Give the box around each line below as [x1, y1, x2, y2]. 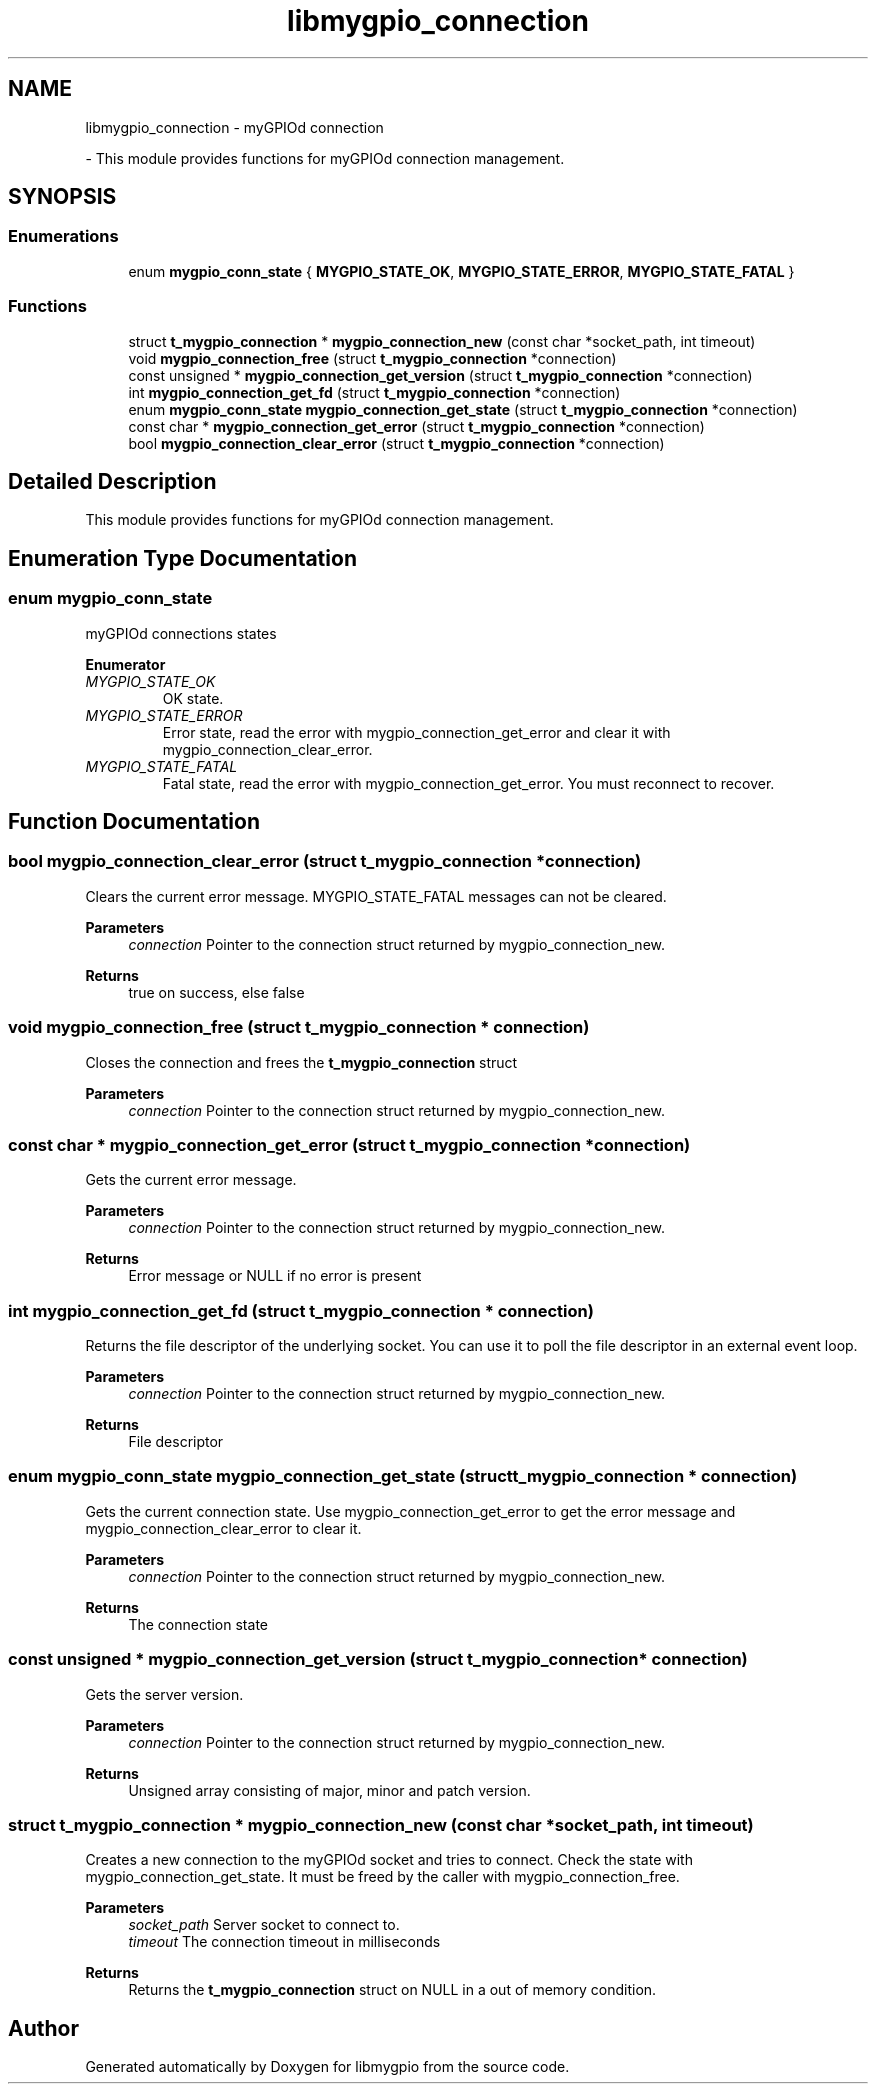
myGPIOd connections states [85, 624, 277, 642]
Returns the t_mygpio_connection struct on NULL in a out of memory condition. [128, 1981, 657, 1999]
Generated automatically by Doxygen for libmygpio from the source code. [85, 2058, 570, 2076]
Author [8, 2015, 79, 2041]
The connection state [128, 1615, 268, 1633]
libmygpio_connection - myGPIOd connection [85, 118, 384, 136]
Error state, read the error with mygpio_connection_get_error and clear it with [162, 723, 671, 741]
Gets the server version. [85, 1685, 244, 1703]
